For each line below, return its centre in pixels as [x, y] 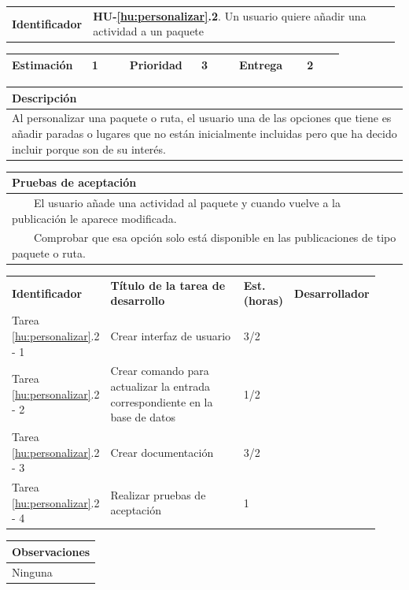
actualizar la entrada [160, 386]
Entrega [261, 64]
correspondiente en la [162, 401]
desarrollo [138, 301]
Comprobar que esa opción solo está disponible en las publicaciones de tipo [215, 237]
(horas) [263, 301]
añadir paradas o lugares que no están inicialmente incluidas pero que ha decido [204, 133]
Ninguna [32, 571]
